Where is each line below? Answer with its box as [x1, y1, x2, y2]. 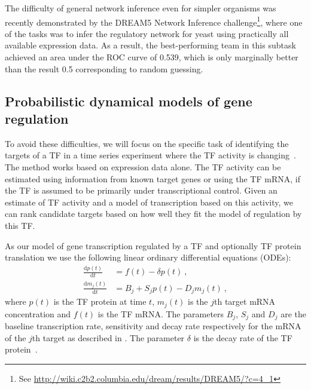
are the [280, 307, 306, 320]
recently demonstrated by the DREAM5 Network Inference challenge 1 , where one [5, 14, 303, 28]
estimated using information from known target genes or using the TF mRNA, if [5, 172, 300, 185]
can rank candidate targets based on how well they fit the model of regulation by [5, 207, 302, 220]
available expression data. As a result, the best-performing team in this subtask [5, 39, 296, 51]
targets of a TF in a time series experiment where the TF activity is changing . [5, 149, 296, 161]
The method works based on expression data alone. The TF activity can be [5, 161, 281, 173]
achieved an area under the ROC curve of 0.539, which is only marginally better [5, 51, 298, 63]
